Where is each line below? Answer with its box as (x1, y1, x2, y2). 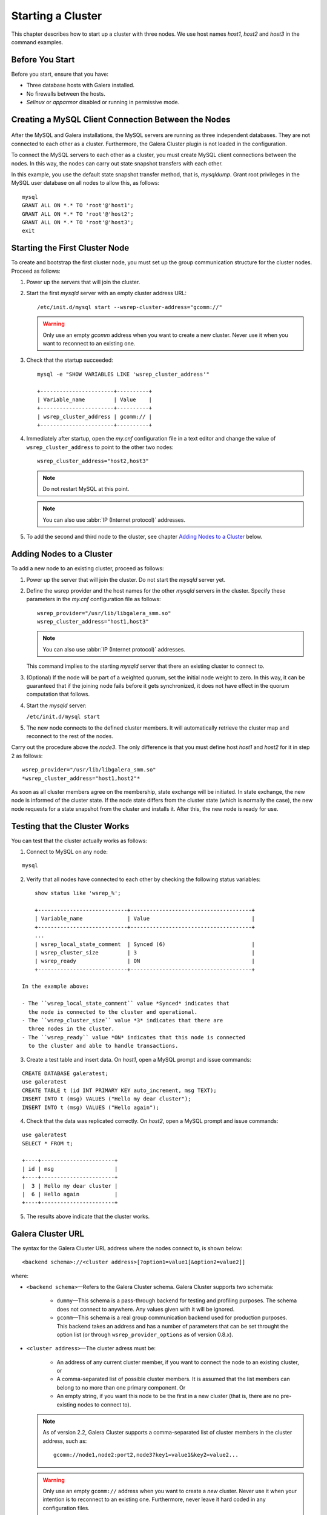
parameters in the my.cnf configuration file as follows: (26, 596, 161, 603)
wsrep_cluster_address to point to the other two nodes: (26, 443, 174, 451)
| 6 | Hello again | (22, 1191, 118, 1198)
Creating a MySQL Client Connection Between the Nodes (11, 114, 231, 124)
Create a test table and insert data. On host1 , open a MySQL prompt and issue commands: (26, 1056, 251, 1063)
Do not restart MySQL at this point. (42, 485, 130, 493)
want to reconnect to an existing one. (42, 339, 136, 347)
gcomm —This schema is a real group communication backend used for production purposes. (56, 1314, 288, 1321)
